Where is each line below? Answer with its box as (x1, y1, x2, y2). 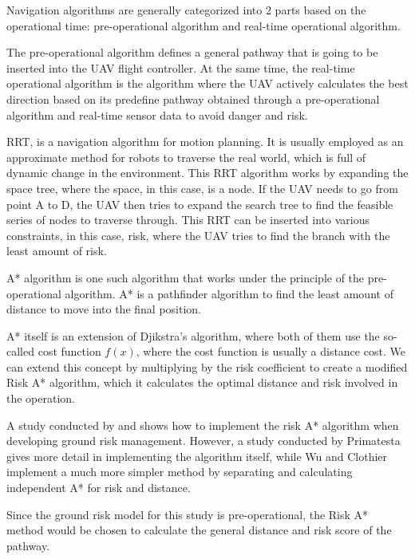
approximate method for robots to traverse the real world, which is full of (6, 148, 366, 165)
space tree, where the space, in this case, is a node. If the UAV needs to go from (6, 179, 398, 196)
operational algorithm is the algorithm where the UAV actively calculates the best (6, 75, 409, 92)
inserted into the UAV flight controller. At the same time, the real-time (6, 59, 355, 76)
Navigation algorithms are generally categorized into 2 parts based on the (6, 2, 366, 18)
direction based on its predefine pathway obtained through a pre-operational (6, 90, 380, 107)
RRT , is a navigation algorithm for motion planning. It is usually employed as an (6, 133, 404, 150)
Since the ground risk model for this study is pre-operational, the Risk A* (6, 506, 369, 522)
